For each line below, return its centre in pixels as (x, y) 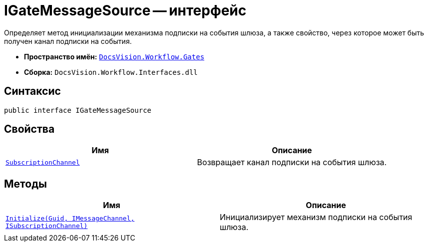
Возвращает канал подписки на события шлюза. (292, 162)
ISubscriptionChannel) (47, 226)
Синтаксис (32, 91)
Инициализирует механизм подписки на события (316, 217)
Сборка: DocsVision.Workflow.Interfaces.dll (111, 72)
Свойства (29, 129)
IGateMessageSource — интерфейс (125, 10)
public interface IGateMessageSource (78, 110)
